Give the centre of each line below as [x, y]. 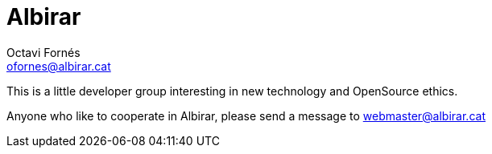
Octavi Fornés [43, 52]
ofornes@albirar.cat [59, 66]
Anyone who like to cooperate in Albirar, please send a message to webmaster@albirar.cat [246, 115]
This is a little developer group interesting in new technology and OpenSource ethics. [232, 91]
